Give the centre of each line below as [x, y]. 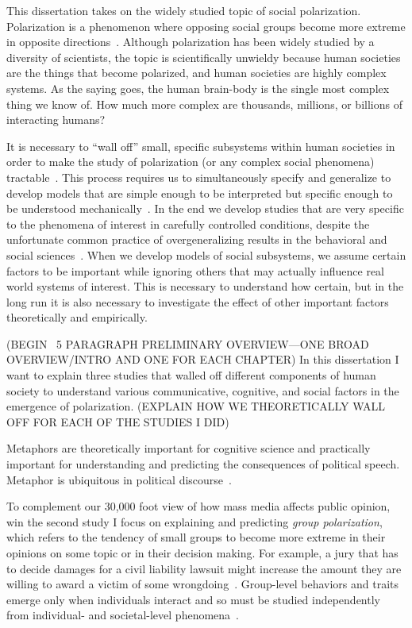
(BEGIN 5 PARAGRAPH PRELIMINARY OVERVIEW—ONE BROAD [188, 343]
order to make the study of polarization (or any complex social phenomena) [191, 162]
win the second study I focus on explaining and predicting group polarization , [194, 521]
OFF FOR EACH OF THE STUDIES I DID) [118, 421]
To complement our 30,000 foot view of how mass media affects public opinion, [198, 506]
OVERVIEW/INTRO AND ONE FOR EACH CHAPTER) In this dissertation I [203, 359]
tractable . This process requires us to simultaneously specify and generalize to [199, 177]
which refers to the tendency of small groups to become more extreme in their [196, 537]
